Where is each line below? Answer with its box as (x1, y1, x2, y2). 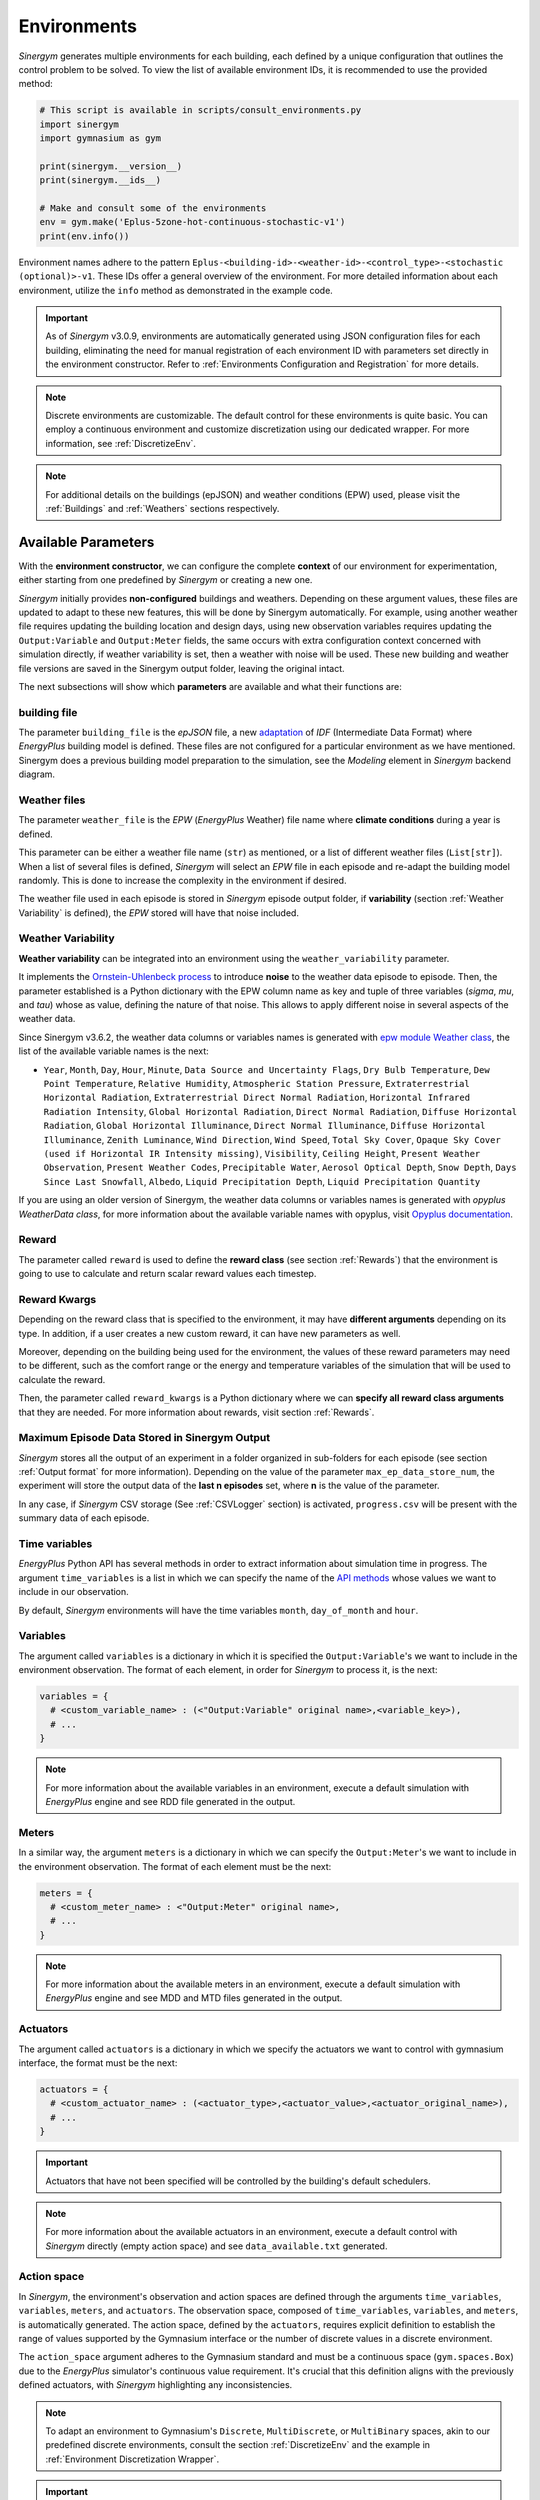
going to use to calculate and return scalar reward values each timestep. (18, 1268, 317, 1280)
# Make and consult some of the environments (39, 203, 267, 214)
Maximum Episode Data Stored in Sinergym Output (18, 1431, 271, 1445)
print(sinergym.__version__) (39, 160, 183, 172)
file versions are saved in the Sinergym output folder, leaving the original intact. (18, 662, 345, 674)
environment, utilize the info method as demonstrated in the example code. (18, 284, 334, 296)
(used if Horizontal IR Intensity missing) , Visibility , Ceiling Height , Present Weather (43, 1147, 481, 1159)
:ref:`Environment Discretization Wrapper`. (45, 2453, 220, 2465)
